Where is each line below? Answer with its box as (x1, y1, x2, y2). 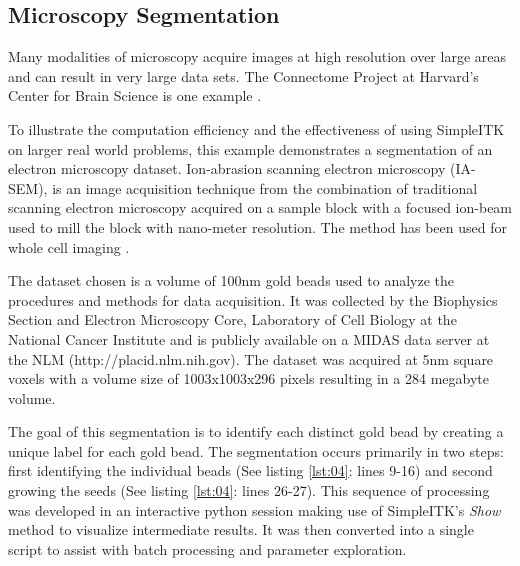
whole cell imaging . (8, 236, 130, 257)
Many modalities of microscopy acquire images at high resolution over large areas (8, 46, 506, 67)
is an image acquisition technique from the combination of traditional (52, 177, 478, 198)
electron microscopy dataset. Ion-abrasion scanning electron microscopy (8, 158, 446, 179)
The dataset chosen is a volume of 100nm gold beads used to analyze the (8, 270, 454, 291)
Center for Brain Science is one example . (8, 85, 262, 106)
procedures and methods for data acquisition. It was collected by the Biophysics (8, 289, 498, 310)
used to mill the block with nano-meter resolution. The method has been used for (8, 216, 507, 237)
